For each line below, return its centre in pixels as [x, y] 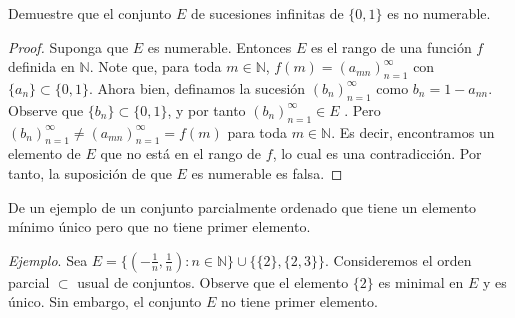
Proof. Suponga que [68, 46]
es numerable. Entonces [219, 46]
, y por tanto [206, 109]
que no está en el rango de [181, 153]
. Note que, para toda [155, 66]
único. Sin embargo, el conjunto [105, 301]
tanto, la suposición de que [90, 172]
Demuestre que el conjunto [90, 13]
